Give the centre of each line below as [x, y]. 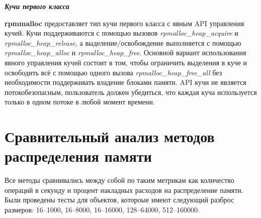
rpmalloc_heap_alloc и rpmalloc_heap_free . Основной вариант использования [125, 52]
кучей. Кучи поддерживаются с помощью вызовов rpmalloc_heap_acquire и [121, 33]
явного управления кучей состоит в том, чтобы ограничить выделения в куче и [126, 62]
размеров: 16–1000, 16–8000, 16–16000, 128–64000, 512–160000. [102, 210]
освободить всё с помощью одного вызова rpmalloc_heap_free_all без [113, 72]
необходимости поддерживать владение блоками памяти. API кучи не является [125, 82]
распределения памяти [78, 156]
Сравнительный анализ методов [110, 136]
